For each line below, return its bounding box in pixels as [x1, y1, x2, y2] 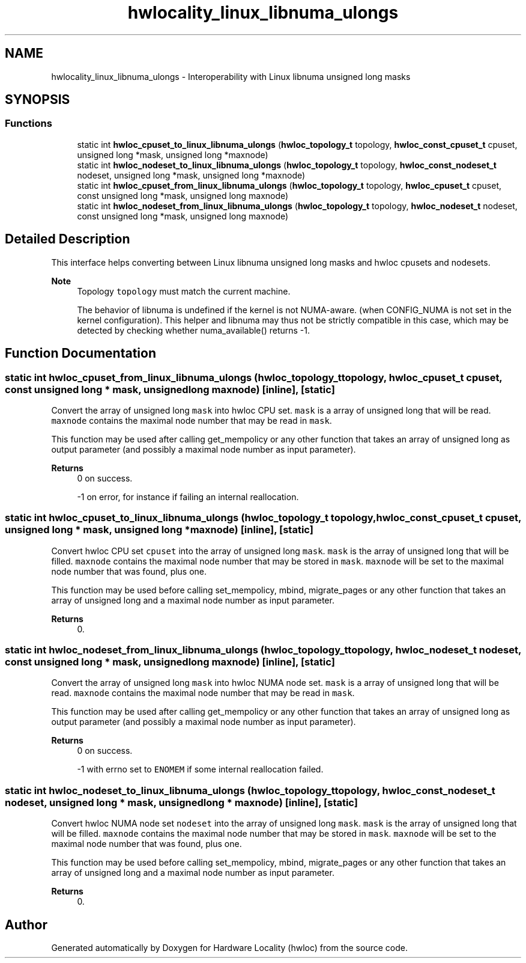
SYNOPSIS [5, 92, 70, 108]
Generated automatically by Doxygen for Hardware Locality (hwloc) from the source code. [51, 942, 408, 953]
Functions [5, 117, 52, 130]
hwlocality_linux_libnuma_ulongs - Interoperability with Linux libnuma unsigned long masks [51, 71, 411, 82]
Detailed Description [5, 231, 130, 247]
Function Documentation [5, 346, 156, 361]
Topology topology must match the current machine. [77, 286, 291, 296]
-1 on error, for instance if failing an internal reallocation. [77, 491, 299, 502]
